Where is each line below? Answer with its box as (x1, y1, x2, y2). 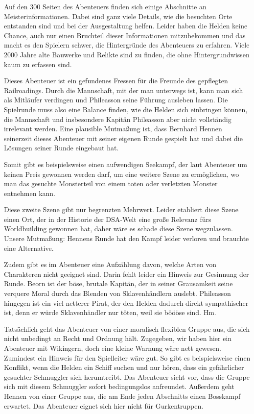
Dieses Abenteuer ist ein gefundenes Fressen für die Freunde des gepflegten (4, 75, 228, 86)
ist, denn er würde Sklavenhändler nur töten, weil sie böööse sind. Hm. (4, 307, 216, 317)
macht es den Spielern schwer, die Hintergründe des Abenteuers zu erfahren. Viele (4, 40, 250, 50)
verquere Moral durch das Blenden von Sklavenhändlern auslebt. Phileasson (4, 288, 231, 298)
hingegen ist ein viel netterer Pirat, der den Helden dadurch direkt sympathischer (4, 297, 249, 308)
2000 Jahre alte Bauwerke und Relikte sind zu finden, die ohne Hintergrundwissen (4, 49, 250, 59)
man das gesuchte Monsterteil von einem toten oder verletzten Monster (4, 178, 218, 189)
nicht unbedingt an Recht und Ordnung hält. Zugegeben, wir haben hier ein (4, 333, 232, 343)
